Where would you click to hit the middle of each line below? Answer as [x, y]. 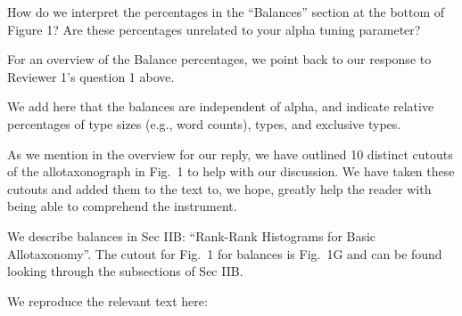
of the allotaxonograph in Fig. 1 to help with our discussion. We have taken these [231, 171]
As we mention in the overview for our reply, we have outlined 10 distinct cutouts [230, 154]
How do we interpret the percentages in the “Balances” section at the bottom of [226, 12]
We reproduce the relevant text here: [107, 300]
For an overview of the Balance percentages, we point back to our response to [219, 59]
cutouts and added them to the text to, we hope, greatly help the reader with [219, 188]
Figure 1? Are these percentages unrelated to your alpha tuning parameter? [214, 29]
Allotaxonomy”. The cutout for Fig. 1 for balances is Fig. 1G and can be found [225, 253]
